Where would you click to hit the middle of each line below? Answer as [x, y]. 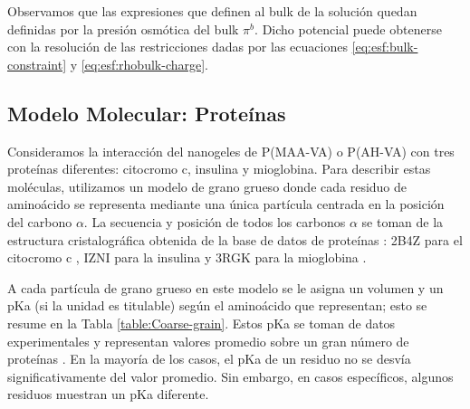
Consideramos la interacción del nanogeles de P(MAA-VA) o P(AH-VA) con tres [231, 151]
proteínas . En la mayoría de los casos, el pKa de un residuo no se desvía [209, 359]
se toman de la [403, 221]
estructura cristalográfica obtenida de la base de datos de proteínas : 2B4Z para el [235, 239]
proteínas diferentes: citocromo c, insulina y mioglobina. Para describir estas [219, 169]
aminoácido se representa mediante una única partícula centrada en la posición [226, 204]
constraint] [37, 64]
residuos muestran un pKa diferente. [108, 394]
